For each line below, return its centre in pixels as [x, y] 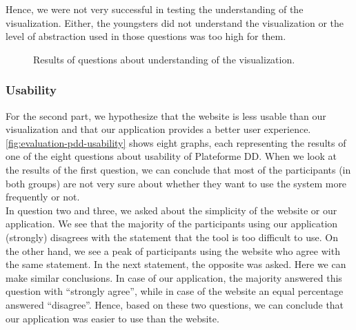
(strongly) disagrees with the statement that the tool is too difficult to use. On [172, 237]
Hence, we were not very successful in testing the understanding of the [155, 9]
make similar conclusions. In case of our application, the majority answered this [174, 277]
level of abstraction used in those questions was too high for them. [146, 36]
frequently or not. [43, 197]
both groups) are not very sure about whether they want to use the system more [176, 183]
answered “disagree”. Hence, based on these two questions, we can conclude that [175, 304]
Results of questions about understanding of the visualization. [164, 59]
